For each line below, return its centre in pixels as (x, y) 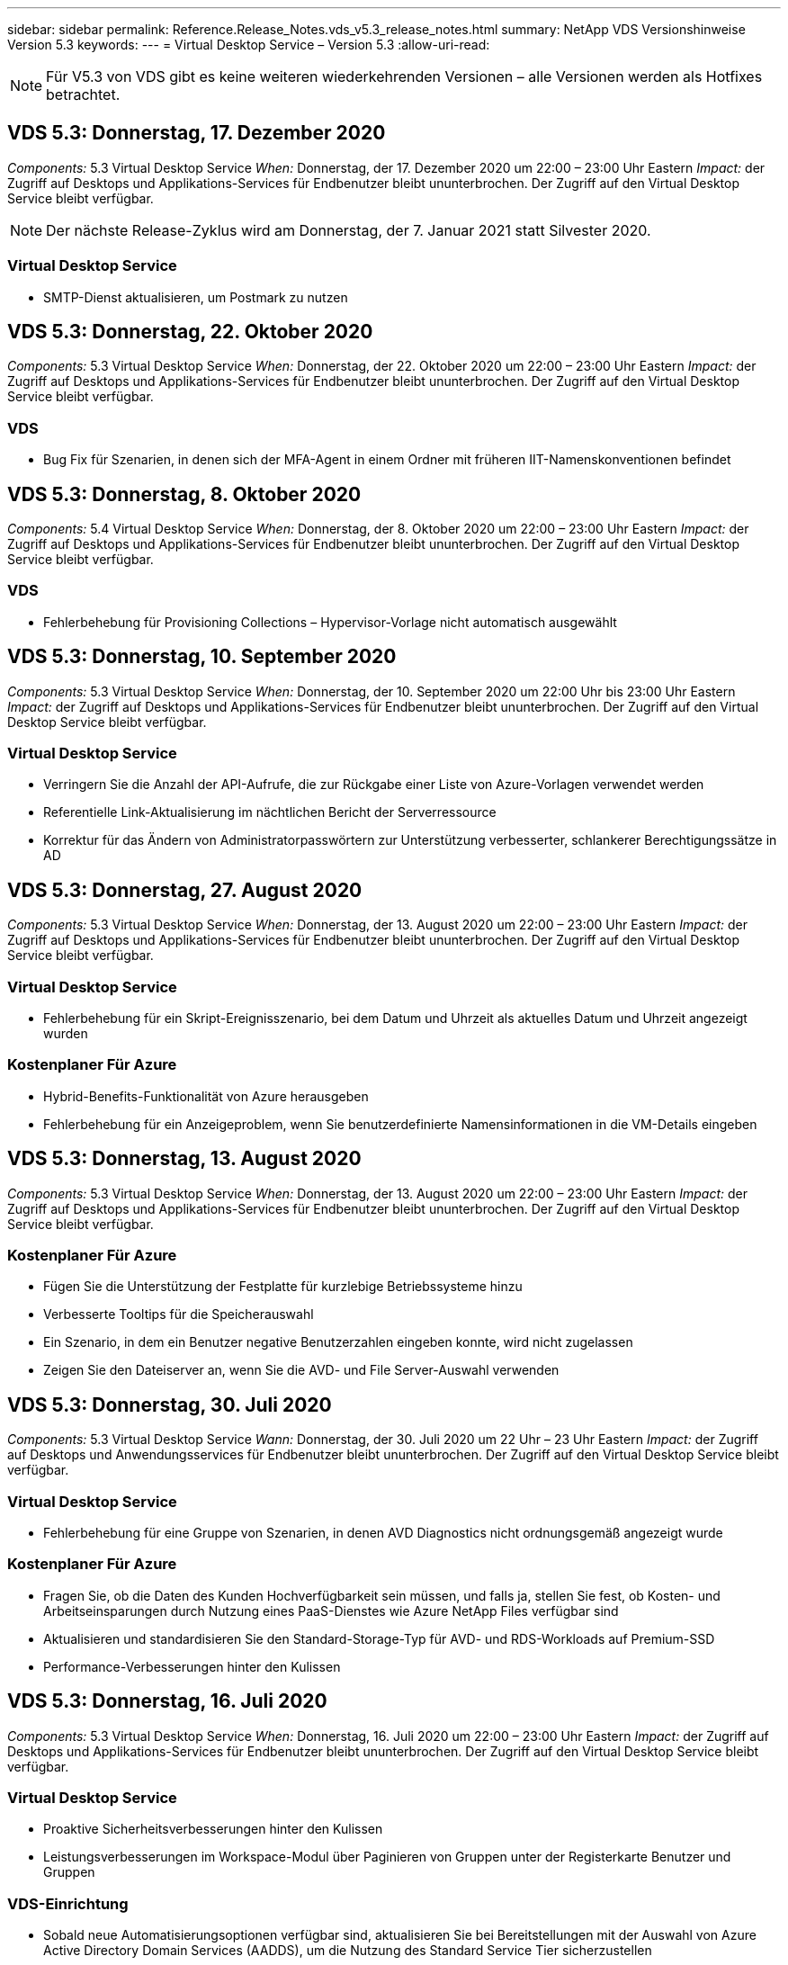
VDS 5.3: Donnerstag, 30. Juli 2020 (170, 1404)
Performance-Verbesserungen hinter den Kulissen (192, 1666)
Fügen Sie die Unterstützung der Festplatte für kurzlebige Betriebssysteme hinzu (283, 1287)
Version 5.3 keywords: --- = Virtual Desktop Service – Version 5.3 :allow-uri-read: (249, 45)
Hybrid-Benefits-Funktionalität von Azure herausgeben (206, 1096)
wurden (66, 1033)
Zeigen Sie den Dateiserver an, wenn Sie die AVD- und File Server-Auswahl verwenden (301, 1370)
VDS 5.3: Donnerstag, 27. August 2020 (185, 890)
